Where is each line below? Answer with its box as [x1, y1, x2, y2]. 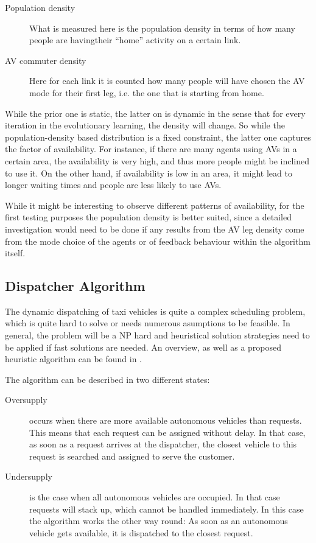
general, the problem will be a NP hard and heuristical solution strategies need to [5, 329, 310, 342]
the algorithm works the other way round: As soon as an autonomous [29, 514, 288, 527]
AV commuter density [5, 54, 86, 66]
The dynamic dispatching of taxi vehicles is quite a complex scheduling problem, [5, 304, 306, 317]
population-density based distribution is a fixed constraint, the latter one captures [5, 130, 311, 143]
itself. [5, 247, 26, 259]
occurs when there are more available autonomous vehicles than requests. [29, 414, 302, 427]
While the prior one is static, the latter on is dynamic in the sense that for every [5, 107, 306, 119]
